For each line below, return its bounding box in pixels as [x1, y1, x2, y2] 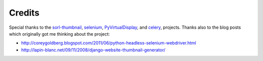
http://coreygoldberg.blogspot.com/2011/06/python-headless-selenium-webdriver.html [21, 40, 197, 46]
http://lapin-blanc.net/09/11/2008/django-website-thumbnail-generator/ [21, 47, 166, 53]
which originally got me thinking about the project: [9, 31, 110, 37]
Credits [9, 7, 40, 18]
